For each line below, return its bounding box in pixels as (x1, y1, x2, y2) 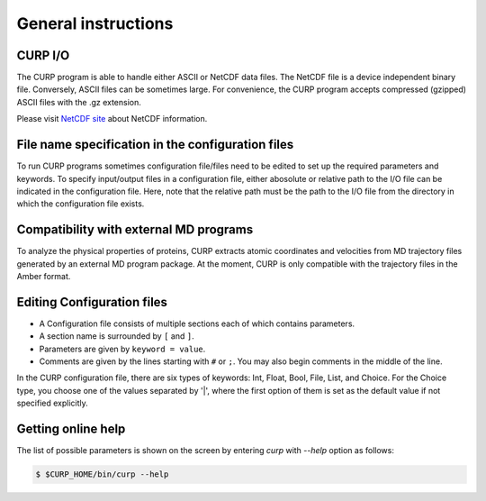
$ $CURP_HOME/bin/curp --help (35, 469, 169, 479)
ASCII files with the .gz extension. (16, 96, 141, 107)
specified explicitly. (16, 397, 89, 409)
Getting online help (16, 422, 126, 437)
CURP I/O (16, 48, 70, 63)
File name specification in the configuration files (16, 137, 294, 152)
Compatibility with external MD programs (16, 222, 254, 238)
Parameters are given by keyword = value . (39, 343, 206, 354)
